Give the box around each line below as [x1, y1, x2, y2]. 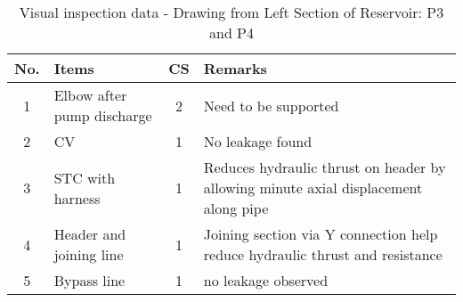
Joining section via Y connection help [203, 224, 438, 244]
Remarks [203, 58, 267, 78]
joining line [53, 244, 124, 265]
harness [53, 187, 101, 208]
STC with [53, 167, 116, 188]
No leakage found [203, 131, 313, 151]
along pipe [203, 198, 269, 218]
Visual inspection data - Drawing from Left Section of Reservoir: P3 [19, 2, 444, 22]
